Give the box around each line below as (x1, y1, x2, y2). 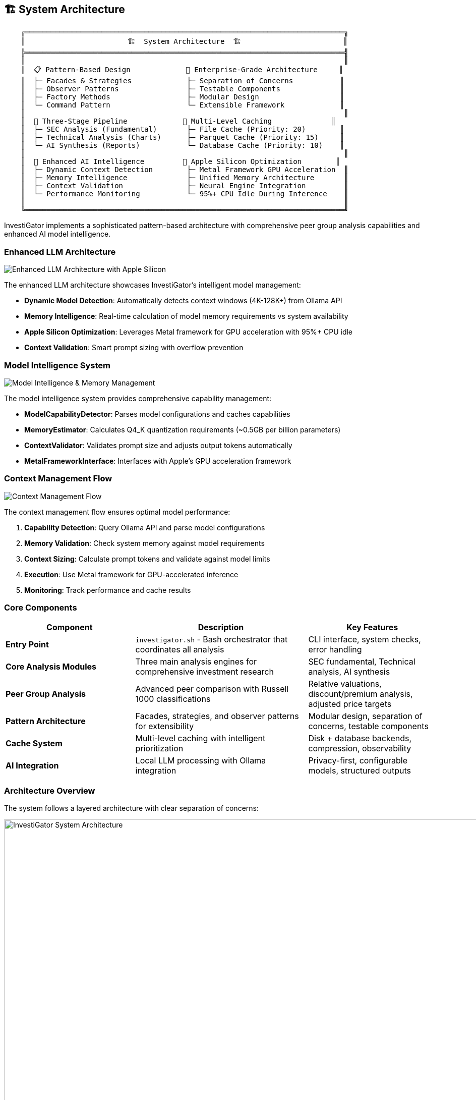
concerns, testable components (308, 721, 429, 732)
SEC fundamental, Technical (308, 656, 415, 667)
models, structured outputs (308, 765, 411, 776)
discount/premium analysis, (308, 689, 413, 699)
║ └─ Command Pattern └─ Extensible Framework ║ (21, 101, 344, 109)
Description (198, 622, 244, 633)
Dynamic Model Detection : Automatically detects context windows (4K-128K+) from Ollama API (24, 296, 342, 305)
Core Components (4, 602, 77, 613)
